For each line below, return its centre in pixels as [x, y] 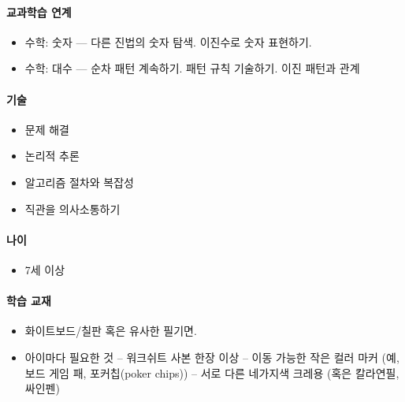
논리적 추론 [52, 156]
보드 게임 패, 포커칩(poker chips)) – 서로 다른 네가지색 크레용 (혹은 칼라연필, [212, 372]
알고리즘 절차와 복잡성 [79, 182]
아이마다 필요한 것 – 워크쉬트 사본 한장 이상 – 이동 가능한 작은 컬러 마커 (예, [212, 357]
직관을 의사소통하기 [72, 208]
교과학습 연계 [39, 11]
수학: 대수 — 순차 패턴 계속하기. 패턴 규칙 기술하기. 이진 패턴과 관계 [192, 68]
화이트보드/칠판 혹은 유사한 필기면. [111, 331]
